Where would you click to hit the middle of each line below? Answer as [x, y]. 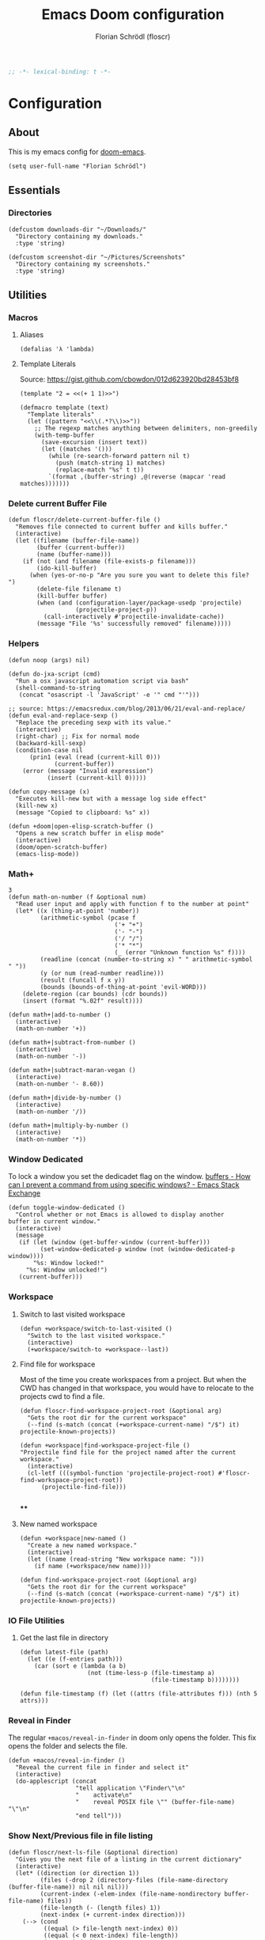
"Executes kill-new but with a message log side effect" [111, 798]
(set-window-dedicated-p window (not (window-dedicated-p [138, 1249]
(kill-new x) [37, 805]
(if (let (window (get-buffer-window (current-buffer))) [115, 1243]
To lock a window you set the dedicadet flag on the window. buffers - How [130, 1177]
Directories [30, 213]
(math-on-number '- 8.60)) [60, 1084]
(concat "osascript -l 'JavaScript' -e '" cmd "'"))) [109, 695]
